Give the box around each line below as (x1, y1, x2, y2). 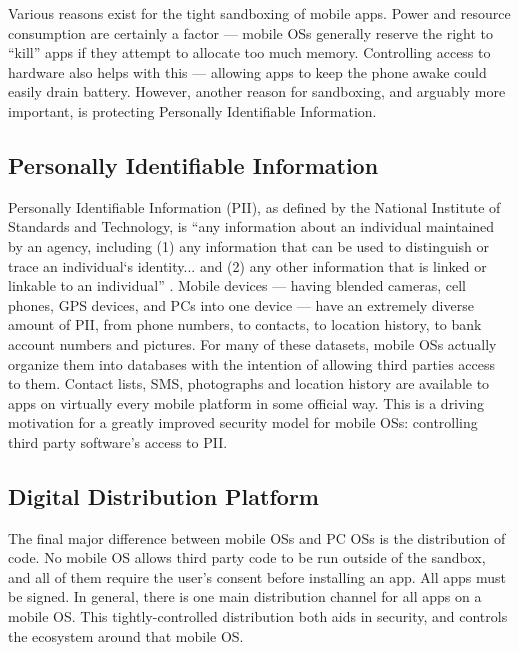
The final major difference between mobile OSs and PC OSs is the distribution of (8, 527, 506, 548)
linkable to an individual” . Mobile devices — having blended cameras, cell (8, 275, 466, 296)
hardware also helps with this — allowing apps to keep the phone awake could (8, 61, 487, 82)
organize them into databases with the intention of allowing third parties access (8, 353, 495, 374)
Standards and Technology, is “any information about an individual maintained (8, 216, 495, 237)
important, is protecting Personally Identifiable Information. (8, 100, 377, 121)
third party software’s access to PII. (8, 431, 228, 452)
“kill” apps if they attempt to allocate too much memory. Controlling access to (8, 42, 491, 63)
